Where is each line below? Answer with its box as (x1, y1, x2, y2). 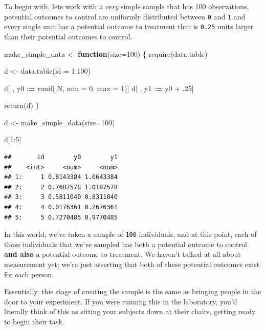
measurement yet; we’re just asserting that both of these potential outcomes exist (4, 259, 260, 270)
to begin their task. (4, 316, 64, 327)
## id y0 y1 (4, 153, 118, 161)
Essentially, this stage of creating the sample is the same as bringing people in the (4, 286, 261, 297)
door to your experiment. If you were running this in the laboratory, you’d (4, 296, 237, 306)
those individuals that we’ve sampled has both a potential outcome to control (4, 238, 247, 249)
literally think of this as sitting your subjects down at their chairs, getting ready (4, 306, 256, 317)
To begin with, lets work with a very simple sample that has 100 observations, (4, 1, 249, 11)
